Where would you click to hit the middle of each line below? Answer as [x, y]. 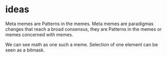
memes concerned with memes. [39, 34]
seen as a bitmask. [25, 50]
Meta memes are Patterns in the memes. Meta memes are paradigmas [79, 24]
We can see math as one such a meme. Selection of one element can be [81, 44]
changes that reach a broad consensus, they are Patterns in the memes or [83, 29]
